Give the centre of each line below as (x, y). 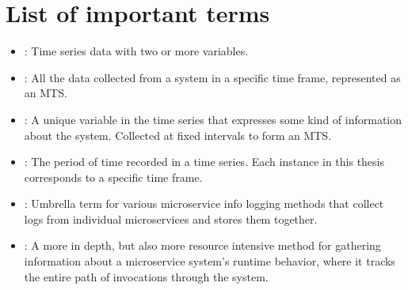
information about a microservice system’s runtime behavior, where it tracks (210, 261)
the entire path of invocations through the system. (146, 276)
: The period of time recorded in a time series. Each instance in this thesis (204, 162)
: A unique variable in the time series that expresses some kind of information (213, 119)
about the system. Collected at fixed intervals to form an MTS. (178, 135)
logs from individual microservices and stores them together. (171, 218)
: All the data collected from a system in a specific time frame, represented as (212, 77)
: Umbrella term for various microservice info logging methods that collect (204, 203)
